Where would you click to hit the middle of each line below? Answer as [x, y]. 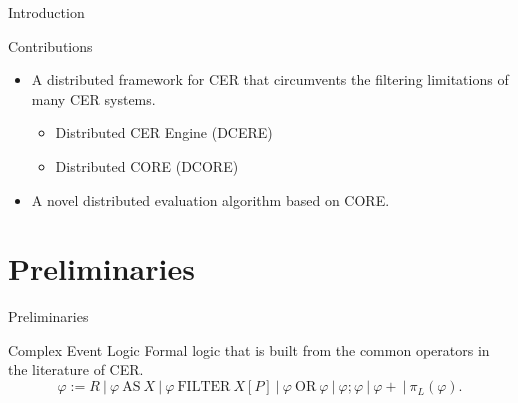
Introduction [46, 12]
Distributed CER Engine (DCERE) [164, 132]
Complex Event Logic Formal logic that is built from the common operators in [249, 349]
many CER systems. [93, 98]
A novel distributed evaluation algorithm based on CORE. [210, 199]
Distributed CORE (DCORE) [147, 165]
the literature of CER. [76, 369]
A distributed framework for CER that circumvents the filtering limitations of [270, 79]
